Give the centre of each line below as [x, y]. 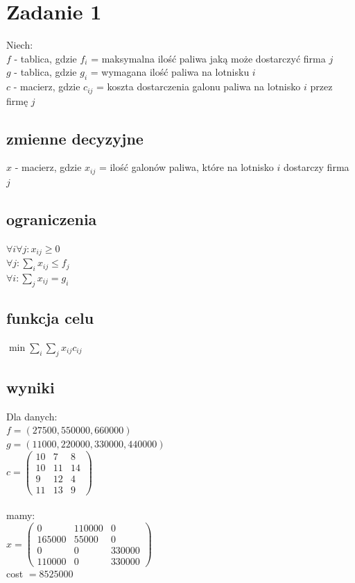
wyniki [31, 387]
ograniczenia [52, 219]
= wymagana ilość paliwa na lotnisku [170, 72]
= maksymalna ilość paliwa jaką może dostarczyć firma [208, 58]
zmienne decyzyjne [75, 138]
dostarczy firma [316, 167]
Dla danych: [32, 416]
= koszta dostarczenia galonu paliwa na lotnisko [199, 87]
